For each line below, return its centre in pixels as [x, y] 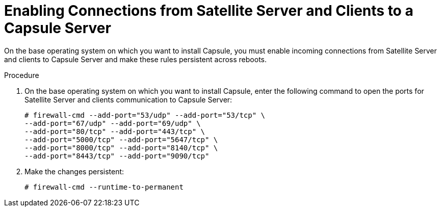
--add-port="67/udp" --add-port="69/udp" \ [113, 123]
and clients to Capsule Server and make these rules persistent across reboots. [135, 59]
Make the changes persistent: [74, 171]
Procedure [22, 75]
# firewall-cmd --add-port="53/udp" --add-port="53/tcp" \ [145, 115]
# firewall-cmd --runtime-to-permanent [104, 187]
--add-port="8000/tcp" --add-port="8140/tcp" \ [121, 148]
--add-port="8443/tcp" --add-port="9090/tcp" [117, 156]
